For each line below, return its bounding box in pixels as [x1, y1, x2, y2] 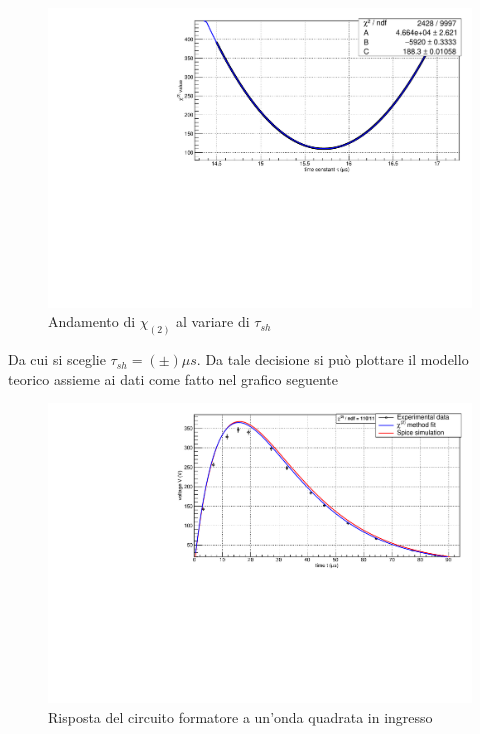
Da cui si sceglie [8, 349, 106, 370]
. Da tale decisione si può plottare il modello [196, 349, 469, 370]
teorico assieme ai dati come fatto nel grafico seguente [8, 368, 339, 389]
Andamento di [48, 311, 136, 332]
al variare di [176, 311, 250, 332]
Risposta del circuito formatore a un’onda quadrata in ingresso [48, 706, 433, 727]
